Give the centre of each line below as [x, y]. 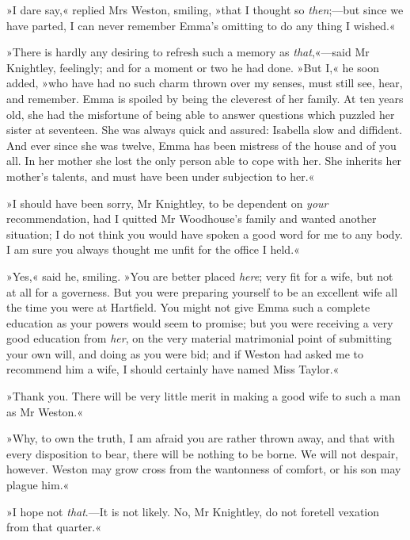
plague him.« [38, 485]
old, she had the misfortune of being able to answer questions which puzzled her [201, 114]
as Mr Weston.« [45, 411]
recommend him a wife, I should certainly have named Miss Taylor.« [173, 369]
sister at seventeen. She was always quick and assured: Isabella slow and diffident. [205, 130]
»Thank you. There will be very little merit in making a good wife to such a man [203, 396]
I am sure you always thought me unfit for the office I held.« [153, 249]
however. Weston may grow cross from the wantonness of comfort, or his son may [204, 469]
